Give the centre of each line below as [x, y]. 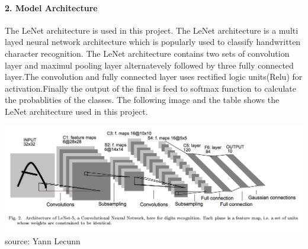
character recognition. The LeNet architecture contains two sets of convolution [147, 53]
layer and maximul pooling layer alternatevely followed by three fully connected [149, 65]
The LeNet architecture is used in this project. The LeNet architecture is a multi [152, 30]
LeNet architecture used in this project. [76, 111]
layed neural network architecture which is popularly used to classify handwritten [153, 42]
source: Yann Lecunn [43, 240]
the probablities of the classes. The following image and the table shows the [142, 100]
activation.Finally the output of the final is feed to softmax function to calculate [150, 88]
